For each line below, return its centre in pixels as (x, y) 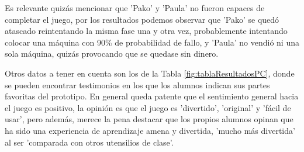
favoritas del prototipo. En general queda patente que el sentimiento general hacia (152, 96)
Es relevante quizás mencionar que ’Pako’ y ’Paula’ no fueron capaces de (135, 8)
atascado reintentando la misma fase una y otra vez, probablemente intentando (146, 31)
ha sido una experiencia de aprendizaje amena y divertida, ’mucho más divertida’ (150, 130)
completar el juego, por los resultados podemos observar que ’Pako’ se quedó (142, 19)
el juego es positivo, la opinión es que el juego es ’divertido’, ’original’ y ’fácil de (148, 107)
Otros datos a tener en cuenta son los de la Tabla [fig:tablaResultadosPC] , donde (150, 73)
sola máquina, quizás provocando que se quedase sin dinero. (112, 53)
